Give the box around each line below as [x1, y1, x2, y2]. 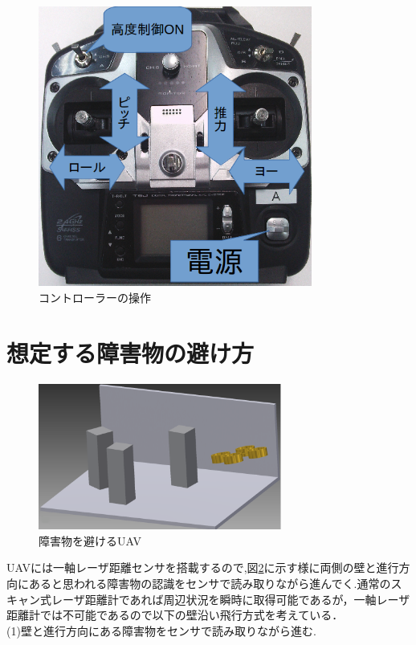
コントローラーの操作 [39, 289, 151, 305]
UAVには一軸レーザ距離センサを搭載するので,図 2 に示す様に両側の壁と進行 [6, 559, 399, 576]
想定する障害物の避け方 [6, 336, 255, 369]
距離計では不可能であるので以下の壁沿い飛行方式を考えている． [6, 606, 344, 623]
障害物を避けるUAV [39, 532, 141, 549]
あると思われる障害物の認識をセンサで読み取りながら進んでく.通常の [28, 574, 391, 591]
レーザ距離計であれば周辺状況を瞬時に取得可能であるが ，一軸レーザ [51, 590, 410, 607]
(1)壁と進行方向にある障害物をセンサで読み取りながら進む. [6, 622, 316, 639]
